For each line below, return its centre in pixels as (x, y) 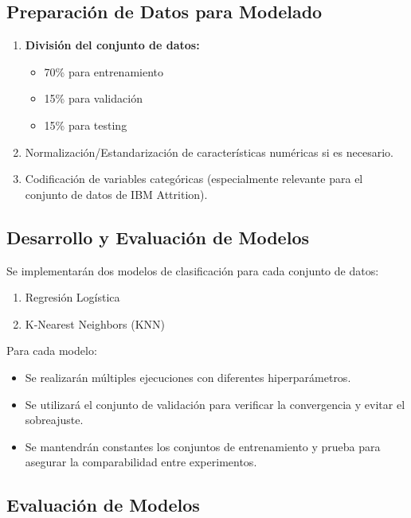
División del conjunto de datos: (112, 45)
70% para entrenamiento (104, 71)
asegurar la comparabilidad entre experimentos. (141, 462)
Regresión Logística (72, 297)
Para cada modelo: (52, 351)
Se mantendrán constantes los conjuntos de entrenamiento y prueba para (203, 446)
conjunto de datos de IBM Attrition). (116, 194)
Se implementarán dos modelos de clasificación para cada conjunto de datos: (193, 270)
